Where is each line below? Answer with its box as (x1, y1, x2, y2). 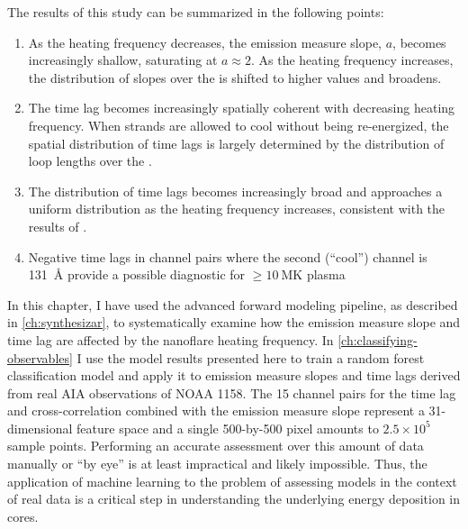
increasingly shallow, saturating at (28, 50, 218, 69)
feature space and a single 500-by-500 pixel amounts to (76, 418, 379, 437)
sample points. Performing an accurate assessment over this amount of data (7, 436, 424, 455)
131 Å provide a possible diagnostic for (28, 265, 246, 284)
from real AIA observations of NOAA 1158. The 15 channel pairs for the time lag (7, 383, 456, 402)
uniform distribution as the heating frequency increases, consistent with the (28, 199, 445, 218)
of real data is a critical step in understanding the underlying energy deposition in (7, 489, 461, 508)
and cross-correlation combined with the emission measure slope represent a (7, 401, 425, 420)
